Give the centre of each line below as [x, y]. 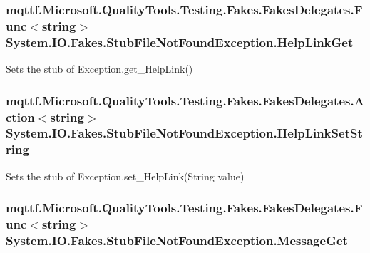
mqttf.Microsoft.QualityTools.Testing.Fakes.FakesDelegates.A [185, 100]
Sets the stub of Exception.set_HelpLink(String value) [125, 176]
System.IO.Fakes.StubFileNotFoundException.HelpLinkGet [180, 42]
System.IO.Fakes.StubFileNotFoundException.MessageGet [177, 240]
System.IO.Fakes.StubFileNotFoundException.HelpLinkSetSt [184, 133]
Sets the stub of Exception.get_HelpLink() [99, 69]
